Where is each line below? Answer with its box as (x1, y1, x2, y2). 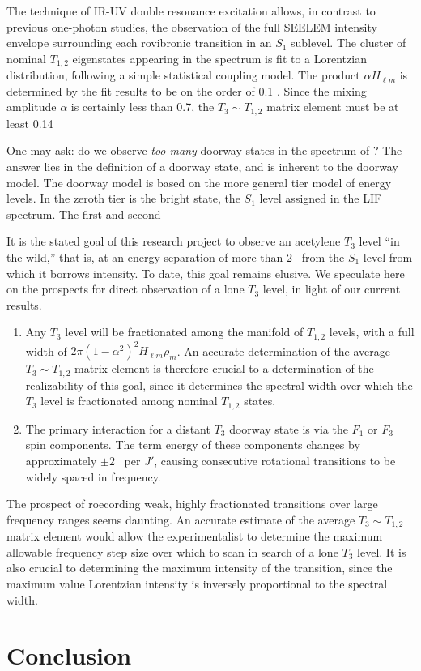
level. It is (357, 543, 406, 560)
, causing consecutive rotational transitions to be (154, 452, 396, 469)
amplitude (6, 98, 57, 115)
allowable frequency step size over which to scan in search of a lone (6, 543, 338, 560)
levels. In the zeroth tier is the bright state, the (6, 190, 240, 207)
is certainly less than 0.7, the (70, 98, 215, 115)
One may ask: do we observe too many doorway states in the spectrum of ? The (6, 142, 402, 159)
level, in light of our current (262, 280, 401, 297)
